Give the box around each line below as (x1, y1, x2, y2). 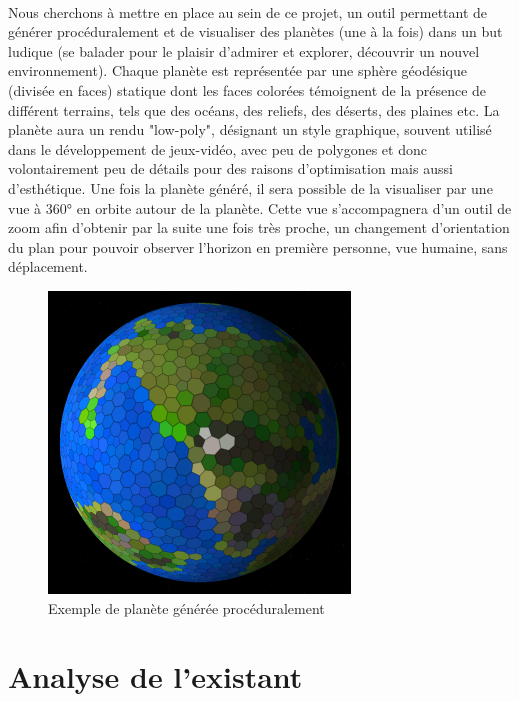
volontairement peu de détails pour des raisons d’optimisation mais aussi (8, 158, 453, 179)
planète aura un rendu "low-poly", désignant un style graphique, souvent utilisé (8, 119, 492, 140)
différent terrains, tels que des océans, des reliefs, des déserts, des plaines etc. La (8, 99, 500, 120)
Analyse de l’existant (8, 656, 303, 697)
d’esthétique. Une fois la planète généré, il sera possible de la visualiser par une (8, 177, 493, 198)
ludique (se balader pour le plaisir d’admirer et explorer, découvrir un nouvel (8, 40, 480, 61)
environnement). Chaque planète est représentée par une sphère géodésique (8, 60, 467, 81)
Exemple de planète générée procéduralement (48, 597, 325, 618)
